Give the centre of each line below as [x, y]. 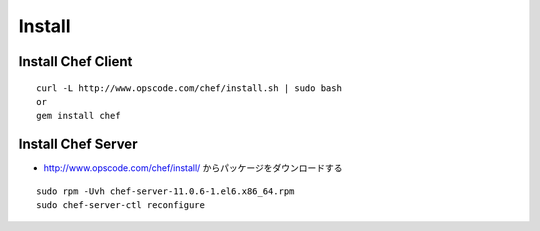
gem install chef [78, 116]
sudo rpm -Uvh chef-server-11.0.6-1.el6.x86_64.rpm [165, 191]
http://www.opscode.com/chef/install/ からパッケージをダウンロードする [193, 168]
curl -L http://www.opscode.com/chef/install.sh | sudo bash [189, 88]
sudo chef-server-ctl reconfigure [120, 205]
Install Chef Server [78, 144]
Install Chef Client [75, 61]
